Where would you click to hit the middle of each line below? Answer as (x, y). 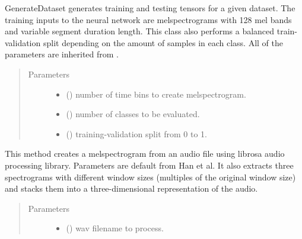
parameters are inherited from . (62, 54)
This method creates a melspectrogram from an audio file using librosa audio (145, 154)
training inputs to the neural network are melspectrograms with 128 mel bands (148, 19)
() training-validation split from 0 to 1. (137, 133)
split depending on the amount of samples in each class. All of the (163, 42)
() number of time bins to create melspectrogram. (156, 94)
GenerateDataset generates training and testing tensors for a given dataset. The (150, 8)
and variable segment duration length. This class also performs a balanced (140, 31)
